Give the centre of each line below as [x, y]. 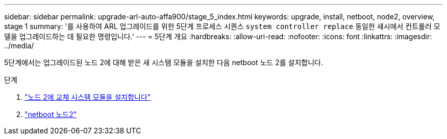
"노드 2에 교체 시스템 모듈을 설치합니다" [88, 97]
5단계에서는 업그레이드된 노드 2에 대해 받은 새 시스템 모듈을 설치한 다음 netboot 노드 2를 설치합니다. [164, 62]
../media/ [19, 46]
